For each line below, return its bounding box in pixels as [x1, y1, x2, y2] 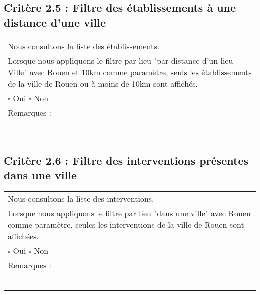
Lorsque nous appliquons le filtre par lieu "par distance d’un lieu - [8, 54, 239, 66]
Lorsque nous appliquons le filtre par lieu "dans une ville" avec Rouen [8, 207, 251, 219]
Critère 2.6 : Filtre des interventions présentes [4, 152, 249, 168]
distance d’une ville [4, 14, 106, 30]
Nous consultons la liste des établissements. [8, 40, 159, 52]
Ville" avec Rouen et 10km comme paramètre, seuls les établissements [8, 66, 252, 78]
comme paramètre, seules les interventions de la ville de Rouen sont [8, 219, 244, 231]
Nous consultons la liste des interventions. [8, 193, 154, 205]
